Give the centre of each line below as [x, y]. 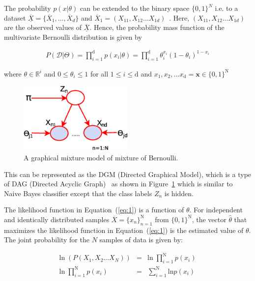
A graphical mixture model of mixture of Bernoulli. [101, 157]
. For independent [216, 210]
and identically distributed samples [57, 219]
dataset [15, 17]
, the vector [209, 219]
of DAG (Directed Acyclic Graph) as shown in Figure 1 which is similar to [118, 184]
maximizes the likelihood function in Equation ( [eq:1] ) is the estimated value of [124, 230]
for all [99, 73]
